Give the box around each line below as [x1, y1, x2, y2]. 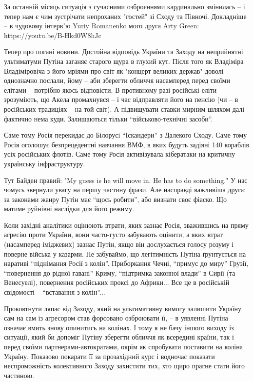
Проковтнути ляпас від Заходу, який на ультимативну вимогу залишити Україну [4, 303, 242, 313]
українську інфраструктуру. [4, 158, 85, 168]
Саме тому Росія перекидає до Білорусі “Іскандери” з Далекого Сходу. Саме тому [4, 130, 247, 140]
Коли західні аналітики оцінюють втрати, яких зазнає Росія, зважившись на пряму [4, 220, 249, 230]
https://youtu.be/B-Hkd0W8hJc [4, 30, 101, 40]
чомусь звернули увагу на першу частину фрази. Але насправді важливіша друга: [4, 184, 246, 195]
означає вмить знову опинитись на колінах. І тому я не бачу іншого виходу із [4, 322, 234, 332]
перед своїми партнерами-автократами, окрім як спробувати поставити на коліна [4, 342, 243, 351]
